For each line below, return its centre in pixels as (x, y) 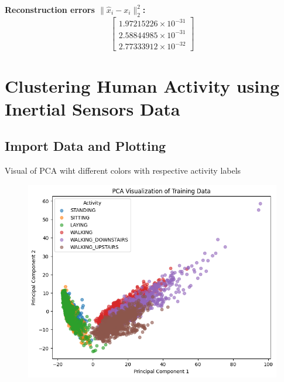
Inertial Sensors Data (93, 108)
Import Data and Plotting (85, 146)
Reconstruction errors (50, 9)
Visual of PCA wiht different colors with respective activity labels (123, 170)
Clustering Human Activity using (142, 85)
